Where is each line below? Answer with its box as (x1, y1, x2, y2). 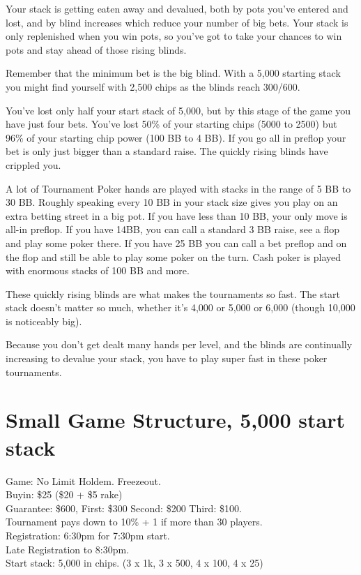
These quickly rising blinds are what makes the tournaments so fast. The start (6, 286, 340, 301)
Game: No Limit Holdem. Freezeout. (6, 473, 161, 488)
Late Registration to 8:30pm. (6, 542, 130, 556)
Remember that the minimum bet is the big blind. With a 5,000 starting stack (6, 66, 341, 80)
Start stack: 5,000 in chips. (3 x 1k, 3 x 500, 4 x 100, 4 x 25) (6, 555, 263, 570)
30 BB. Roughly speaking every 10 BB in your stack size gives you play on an (6, 195, 338, 209)
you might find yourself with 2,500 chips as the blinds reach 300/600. (6, 79, 300, 94)
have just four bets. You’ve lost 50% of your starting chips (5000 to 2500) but (6, 117, 337, 131)
